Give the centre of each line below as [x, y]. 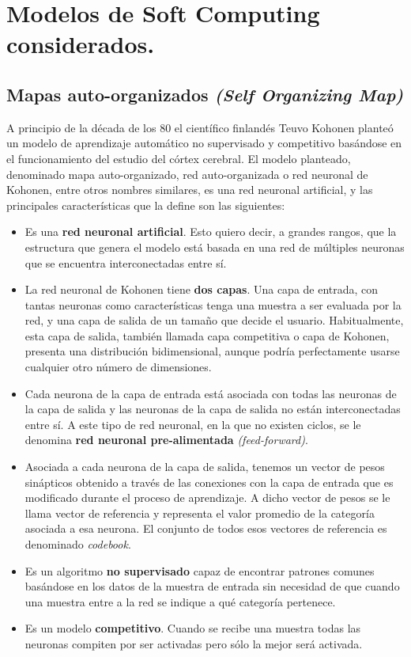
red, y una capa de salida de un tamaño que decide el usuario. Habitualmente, [214, 320]
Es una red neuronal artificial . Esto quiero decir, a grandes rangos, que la [211, 232]
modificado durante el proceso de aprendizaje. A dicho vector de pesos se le [207, 497]
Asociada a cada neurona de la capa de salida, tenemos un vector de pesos [205, 467]
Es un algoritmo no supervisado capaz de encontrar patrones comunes [200, 570]
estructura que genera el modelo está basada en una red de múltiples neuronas [215, 247]
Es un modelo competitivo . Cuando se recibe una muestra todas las [193, 628]
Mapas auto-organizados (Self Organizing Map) [205, 94]
